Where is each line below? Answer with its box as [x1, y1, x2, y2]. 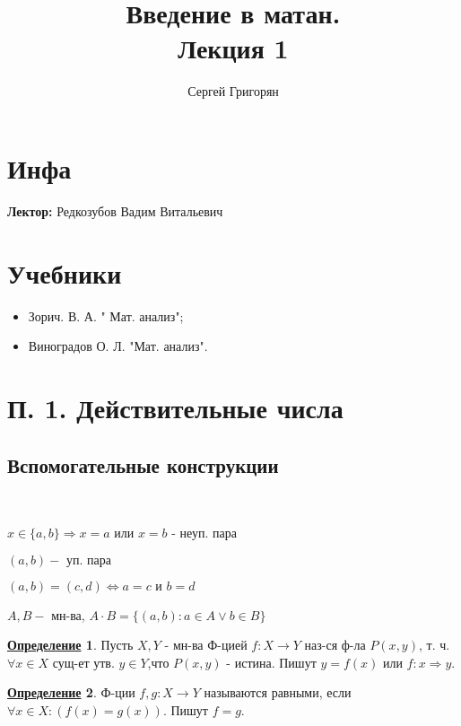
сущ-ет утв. [52, 652, 115, 671]
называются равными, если [204, 683, 352, 702]
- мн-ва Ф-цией [164, 635, 248, 654]
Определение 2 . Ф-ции [7, 683, 135, 702]
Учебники [7, 254, 122, 291]
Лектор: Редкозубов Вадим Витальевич [7, 201, 223, 220]
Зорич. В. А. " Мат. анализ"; [28, 306, 184, 325]
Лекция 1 [178, 30, 289, 66]
